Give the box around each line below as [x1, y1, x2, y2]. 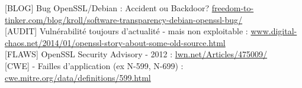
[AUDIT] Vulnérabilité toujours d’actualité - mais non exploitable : [5, 25, 248, 37]
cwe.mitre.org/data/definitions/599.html [5, 71, 151, 83]
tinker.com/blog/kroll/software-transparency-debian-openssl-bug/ [5, 13, 243, 25]
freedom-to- [211, 2, 254, 14]
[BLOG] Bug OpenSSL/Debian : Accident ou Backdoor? [5, 2, 210, 14]
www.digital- [250, 25, 297, 37]
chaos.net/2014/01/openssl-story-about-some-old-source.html [5, 36, 226, 48]
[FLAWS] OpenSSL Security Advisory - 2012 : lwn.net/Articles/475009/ [5, 48, 268, 60]
